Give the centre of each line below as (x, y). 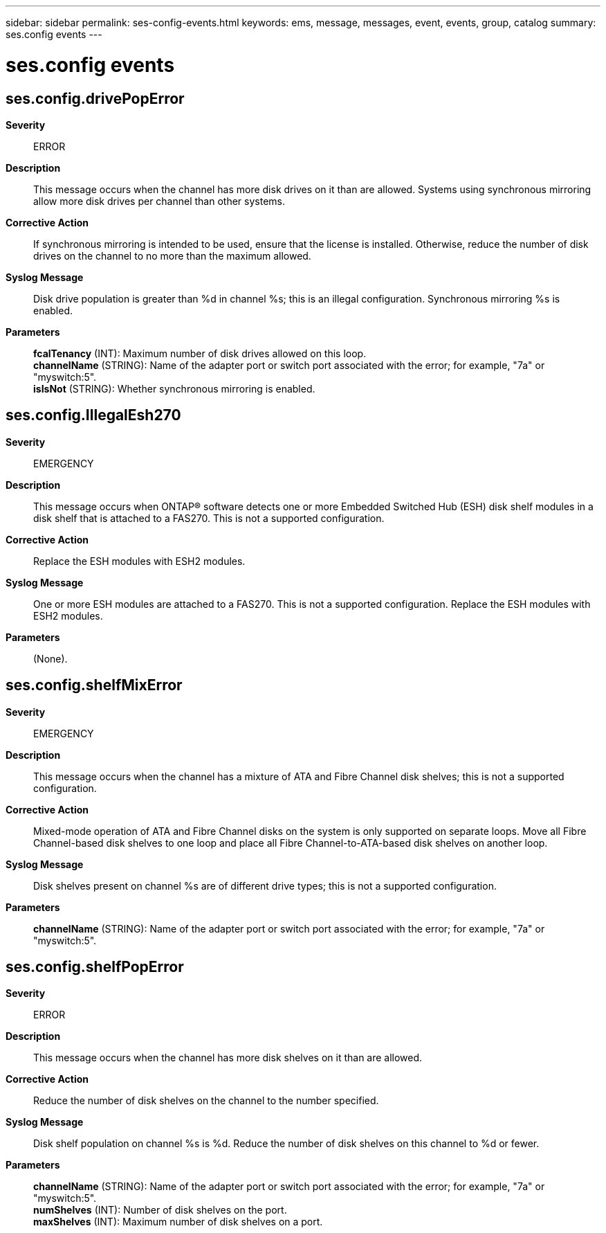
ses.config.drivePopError (95, 98)
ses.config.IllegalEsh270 (93, 415)
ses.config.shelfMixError (94, 685)
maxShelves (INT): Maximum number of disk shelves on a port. (178, 1222)
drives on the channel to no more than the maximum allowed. (172, 255)
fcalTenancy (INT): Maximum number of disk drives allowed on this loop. (200, 353)
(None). (50, 658)
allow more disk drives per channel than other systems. (159, 201)
